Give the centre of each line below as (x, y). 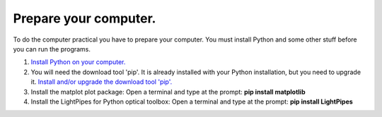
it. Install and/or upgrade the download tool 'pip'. (102, 82)
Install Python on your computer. (78, 62)
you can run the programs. (52, 49)
